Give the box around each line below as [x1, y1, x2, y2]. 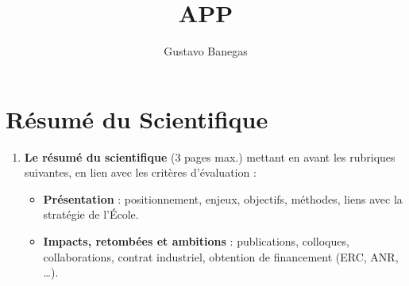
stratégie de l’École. [43, 206, 139, 223]
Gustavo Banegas [164, 43, 248, 59]
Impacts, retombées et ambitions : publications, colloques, [43, 233, 349, 250]
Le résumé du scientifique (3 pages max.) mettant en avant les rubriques [24, 148, 395, 165]
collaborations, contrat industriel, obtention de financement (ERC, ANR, [43, 248, 399, 265]
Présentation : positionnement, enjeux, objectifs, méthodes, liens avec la [43, 190, 403, 207]
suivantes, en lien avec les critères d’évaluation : [24, 164, 257, 181]
